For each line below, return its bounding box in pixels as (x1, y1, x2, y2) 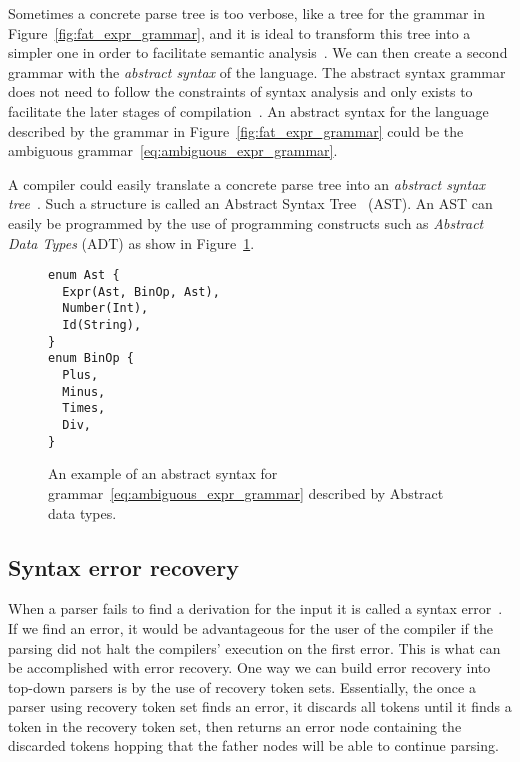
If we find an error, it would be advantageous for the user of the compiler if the (8, 617, 493, 638)
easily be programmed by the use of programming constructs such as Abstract (8, 212, 484, 233)
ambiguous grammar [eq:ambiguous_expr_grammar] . (8, 140, 338, 161)
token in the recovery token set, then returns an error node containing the (8, 715, 462, 736)
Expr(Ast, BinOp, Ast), (62, 284, 220, 299)
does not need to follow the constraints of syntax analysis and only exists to (8, 81, 473, 102)
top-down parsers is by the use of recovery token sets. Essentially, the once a (8, 676, 476, 697)
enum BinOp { (48, 351, 134, 366)
